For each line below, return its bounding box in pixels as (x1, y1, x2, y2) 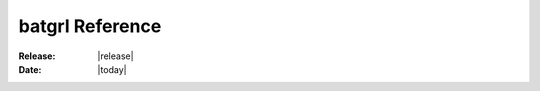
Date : (18, 63, 42, 75)
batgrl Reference (18, 15, 162, 37)
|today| (97, 63, 127, 75)
